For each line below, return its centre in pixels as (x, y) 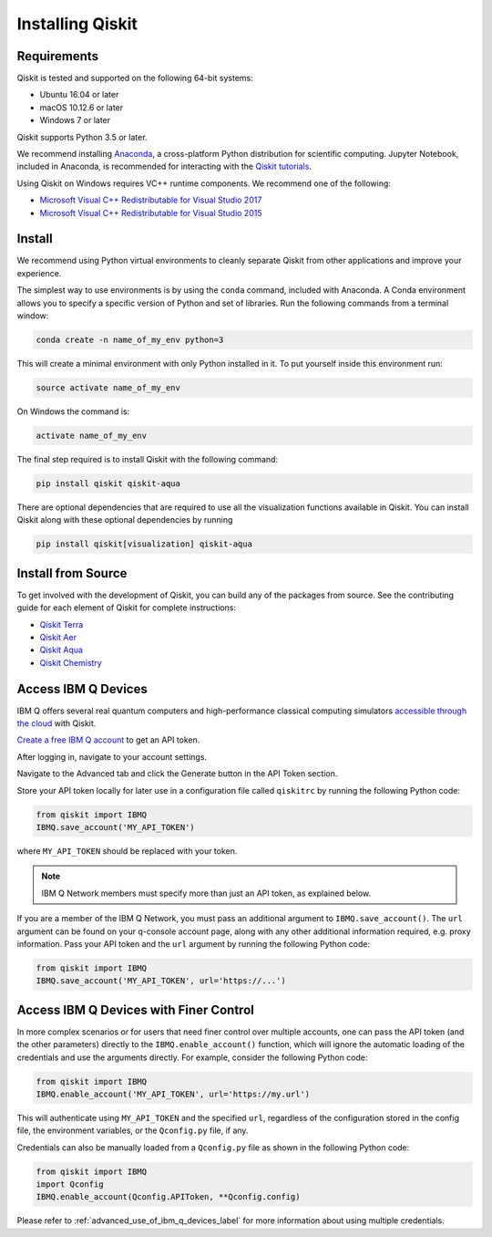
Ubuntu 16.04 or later (79, 95)
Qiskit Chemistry (71, 662)
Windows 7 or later (75, 120)
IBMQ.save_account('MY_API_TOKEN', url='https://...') (161, 981)
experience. (39, 273)
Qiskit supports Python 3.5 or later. (82, 137)
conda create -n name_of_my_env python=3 (130, 340)
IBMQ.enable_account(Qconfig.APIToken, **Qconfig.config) (168, 1197)
